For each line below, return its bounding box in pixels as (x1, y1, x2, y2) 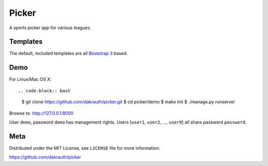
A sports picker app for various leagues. (9, 25, 91, 31)
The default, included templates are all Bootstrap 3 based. (9, 50, 128, 56)
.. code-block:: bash (18, 88, 70, 93)
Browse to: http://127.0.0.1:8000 (9, 110, 74, 116)
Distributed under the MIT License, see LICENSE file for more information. (9, 145, 161, 151)
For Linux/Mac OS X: (9, 77, 52, 83)
